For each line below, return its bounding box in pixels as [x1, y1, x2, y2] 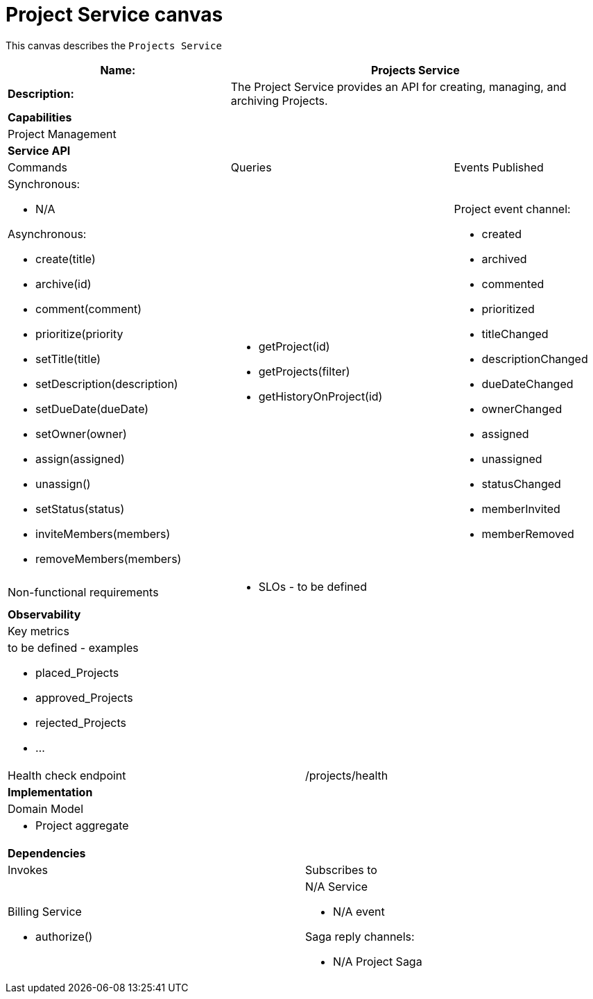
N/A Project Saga [333, 954, 422, 968]
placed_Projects [35, 665, 119, 680]
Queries [230, 160, 272, 174]
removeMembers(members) [35, 551, 182, 566]
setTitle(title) [35, 351, 101, 366]
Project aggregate [35, 818, 129, 832]
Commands [8, 160, 67, 174]
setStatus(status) [35, 501, 125, 516]
